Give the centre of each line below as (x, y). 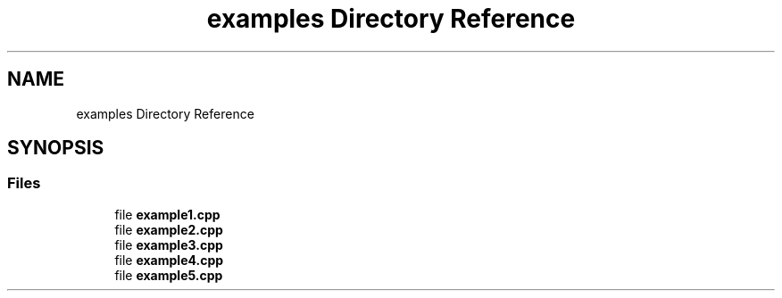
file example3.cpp (169, 244)
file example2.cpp (169, 229)
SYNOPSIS (56, 148)
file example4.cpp (169, 260)
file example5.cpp (169, 275)
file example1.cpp (167, 214)
